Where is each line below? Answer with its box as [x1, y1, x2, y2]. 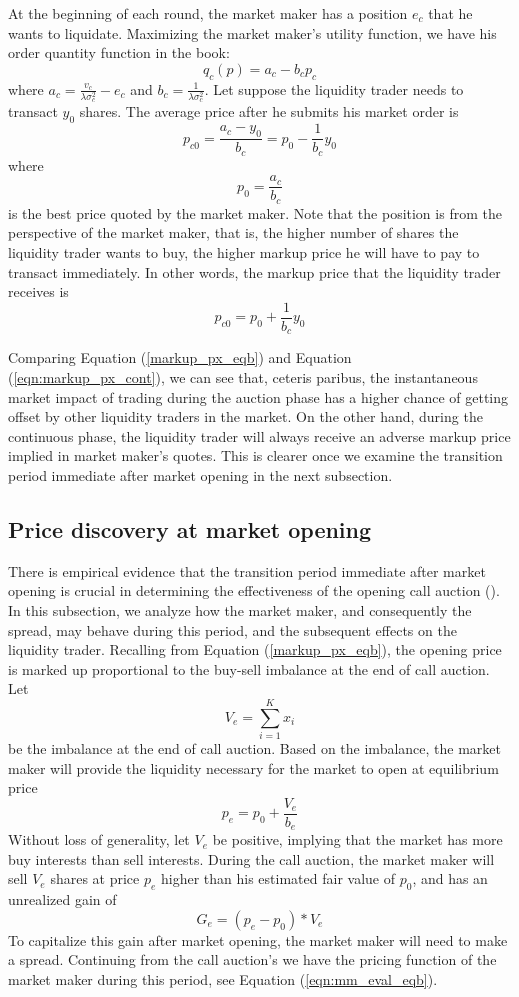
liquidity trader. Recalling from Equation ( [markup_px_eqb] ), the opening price [8, 639, 502, 660]
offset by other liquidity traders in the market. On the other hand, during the [8, 406, 483, 427]
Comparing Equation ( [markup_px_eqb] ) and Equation [8, 347, 352, 368]
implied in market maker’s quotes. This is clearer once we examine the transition [8, 445, 503, 466]
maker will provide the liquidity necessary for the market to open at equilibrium [8, 757, 499, 778]
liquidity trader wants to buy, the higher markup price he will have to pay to [8, 242, 480, 263]
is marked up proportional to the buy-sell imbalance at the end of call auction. [8, 658, 490, 679]
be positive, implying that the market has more [212, 829, 503, 850]
